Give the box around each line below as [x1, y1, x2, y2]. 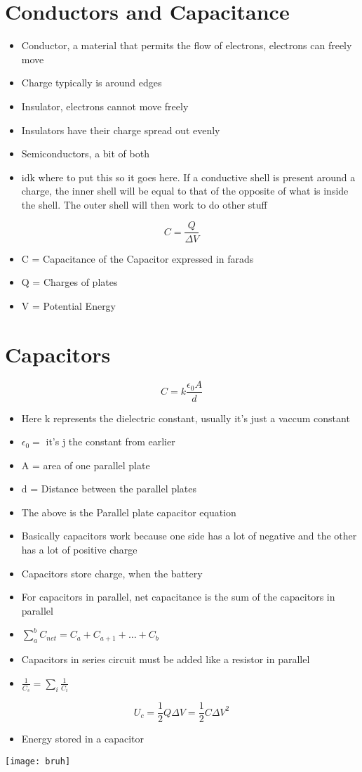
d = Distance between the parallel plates [21, 481, 197, 496]
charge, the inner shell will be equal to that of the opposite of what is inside [21, 183, 349, 198]
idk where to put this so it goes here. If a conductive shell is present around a [21, 169, 356, 184]
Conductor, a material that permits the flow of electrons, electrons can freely [21, 38, 352, 53]
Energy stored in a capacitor [21, 731, 145, 746]
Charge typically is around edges [21, 75, 162, 90]
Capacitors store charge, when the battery [21, 565, 203, 580]
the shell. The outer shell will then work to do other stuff [21, 197, 267, 211]
